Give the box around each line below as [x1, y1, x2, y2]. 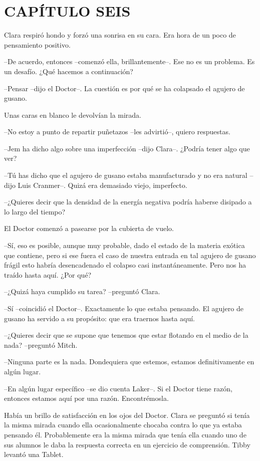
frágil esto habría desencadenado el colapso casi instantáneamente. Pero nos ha [4, 260, 246, 270]
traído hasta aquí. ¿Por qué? [4, 269, 92, 280]
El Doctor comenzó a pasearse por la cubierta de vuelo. [4, 223, 174, 234]
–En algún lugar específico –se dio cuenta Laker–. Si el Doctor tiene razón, [4, 383, 232, 393]
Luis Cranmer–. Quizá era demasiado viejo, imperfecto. [18, 179, 187, 190]
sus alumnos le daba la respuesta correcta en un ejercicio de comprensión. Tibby [4, 439, 250, 449]
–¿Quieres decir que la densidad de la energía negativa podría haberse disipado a [4, 196, 252, 207]
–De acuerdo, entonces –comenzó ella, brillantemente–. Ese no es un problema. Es [4, 56, 255, 67]
